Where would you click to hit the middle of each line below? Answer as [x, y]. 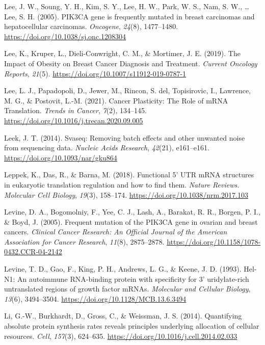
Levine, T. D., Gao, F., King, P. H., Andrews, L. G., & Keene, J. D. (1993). [123, 269]
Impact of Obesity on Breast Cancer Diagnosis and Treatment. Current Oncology [131, 63]
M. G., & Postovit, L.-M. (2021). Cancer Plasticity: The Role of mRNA [116, 100]
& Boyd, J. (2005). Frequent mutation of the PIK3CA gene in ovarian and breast [131, 221]
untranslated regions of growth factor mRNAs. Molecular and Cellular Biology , [127, 289]
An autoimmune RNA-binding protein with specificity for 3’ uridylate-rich [133, 278]
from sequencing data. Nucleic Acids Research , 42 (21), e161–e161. [107, 148]
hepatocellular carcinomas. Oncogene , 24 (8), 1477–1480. [91, 26]
